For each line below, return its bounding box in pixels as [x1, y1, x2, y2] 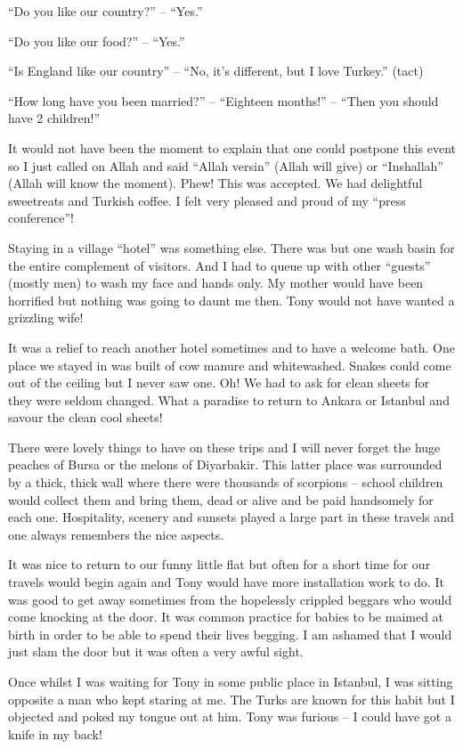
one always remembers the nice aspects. [8, 525, 224, 543]
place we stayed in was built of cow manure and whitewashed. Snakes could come [8, 355, 451, 374]
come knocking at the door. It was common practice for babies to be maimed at [8, 607, 444, 626]
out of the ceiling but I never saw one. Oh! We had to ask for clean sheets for [8, 373, 430, 392]
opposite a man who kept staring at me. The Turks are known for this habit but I [8, 689, 455, 708]
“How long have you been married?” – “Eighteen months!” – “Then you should [8, 91, 439, 110]
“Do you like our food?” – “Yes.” [8, 31, 185, 50]
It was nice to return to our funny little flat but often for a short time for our [8, 555, 431, 574]
